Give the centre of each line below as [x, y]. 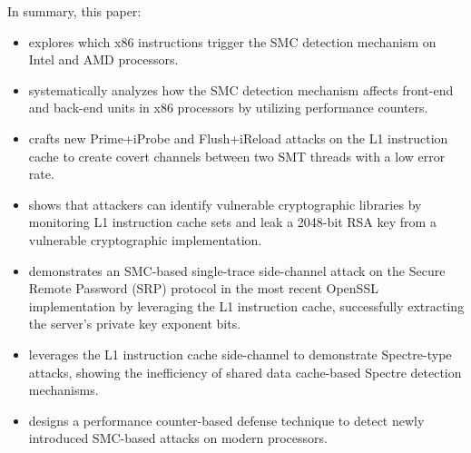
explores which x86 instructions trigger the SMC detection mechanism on [232, 41]
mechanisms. [64, 390]
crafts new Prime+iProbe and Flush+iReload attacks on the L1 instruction [238, 138]
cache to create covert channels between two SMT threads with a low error [237, 156]
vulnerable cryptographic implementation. [145, 239]
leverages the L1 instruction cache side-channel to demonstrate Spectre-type [240, 354]
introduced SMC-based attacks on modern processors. [178, 438]
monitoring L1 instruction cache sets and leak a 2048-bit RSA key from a [232, 222]
